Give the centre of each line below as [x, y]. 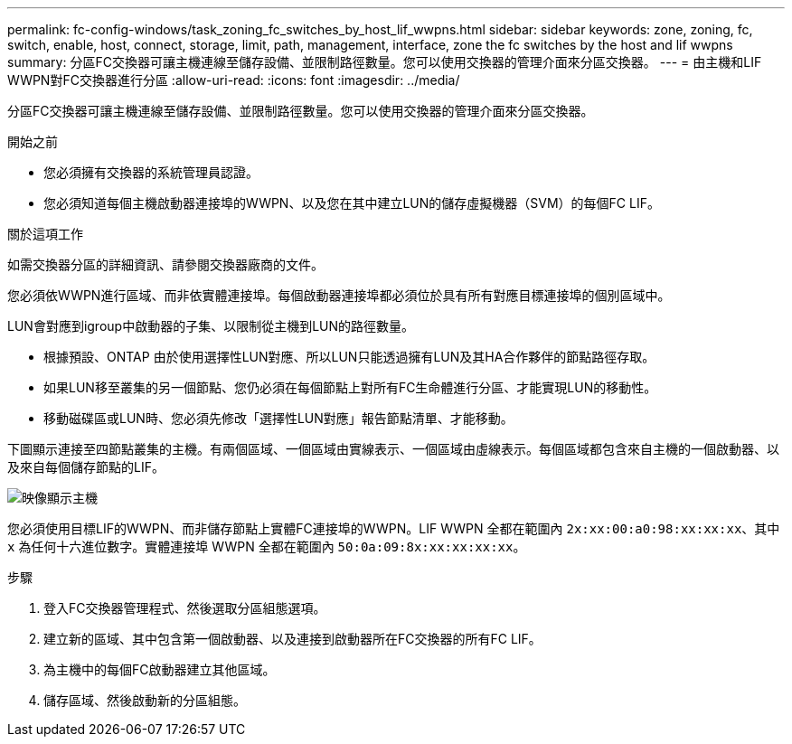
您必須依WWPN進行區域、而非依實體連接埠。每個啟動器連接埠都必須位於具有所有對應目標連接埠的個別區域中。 [339, 295]
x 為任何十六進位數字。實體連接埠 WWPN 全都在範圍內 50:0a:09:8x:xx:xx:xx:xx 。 [267, 546]
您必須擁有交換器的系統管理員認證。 [151, 172]
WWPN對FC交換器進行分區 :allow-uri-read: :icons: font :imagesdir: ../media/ [234, 80]
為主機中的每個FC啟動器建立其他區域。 [160, 669]
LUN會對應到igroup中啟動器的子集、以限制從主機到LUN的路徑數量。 [211, 326]
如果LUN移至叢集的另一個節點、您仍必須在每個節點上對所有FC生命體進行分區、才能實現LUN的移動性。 [350, 387]
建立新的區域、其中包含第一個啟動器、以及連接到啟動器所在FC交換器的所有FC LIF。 [292, 639]
